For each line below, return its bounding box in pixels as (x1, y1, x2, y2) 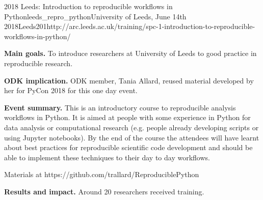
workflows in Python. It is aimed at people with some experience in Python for (4, 112, 251, 123)
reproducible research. (4, 58, 73, 68)
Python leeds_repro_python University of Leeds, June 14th (4, 11, 187, 21)
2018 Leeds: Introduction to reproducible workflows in (4, 1, 173, 11)
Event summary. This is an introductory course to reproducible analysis (4, 102, 236, 112)
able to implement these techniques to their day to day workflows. (4, 152, 210, 162)
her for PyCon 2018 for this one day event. (4, 85, 138, 96)
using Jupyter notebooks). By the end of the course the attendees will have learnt (4, 132, 259, 142)
